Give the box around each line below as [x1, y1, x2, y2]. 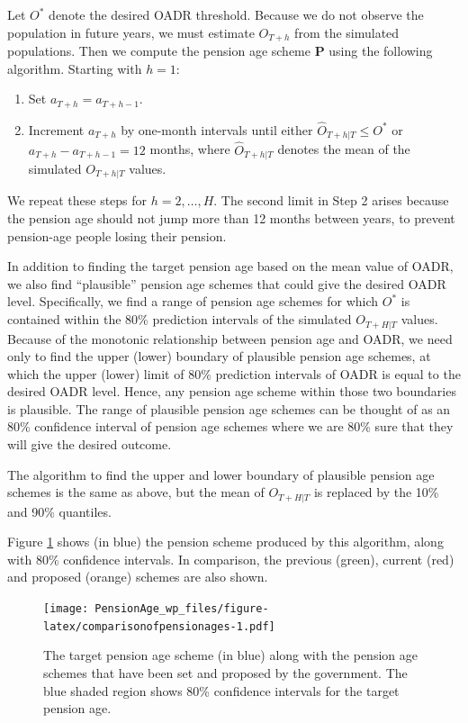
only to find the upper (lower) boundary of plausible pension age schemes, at [7, 347, 431, 366]
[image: [43, 602, 89, 616]
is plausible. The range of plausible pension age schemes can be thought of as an [7, 399, 451, 418]
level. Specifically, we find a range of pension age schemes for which [7, 292, 379, 311]
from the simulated [294, 23, 400, 41]
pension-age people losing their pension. [7, 226, 227, 245]
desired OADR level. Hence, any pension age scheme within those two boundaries [7, 382, 456, 401]
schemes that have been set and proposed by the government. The [43, 663, 408, 682]
